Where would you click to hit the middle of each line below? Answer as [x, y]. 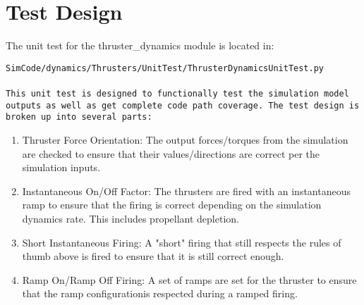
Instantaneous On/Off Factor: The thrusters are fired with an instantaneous [187, 191]
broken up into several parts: [79, 117]
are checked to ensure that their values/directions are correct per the [171, 153]
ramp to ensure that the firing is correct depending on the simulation [172, 205]
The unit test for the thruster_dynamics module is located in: [140, 45]
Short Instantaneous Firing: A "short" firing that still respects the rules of [182, 242]
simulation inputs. [61, 167]
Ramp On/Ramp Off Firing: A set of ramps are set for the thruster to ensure [189, 279]
